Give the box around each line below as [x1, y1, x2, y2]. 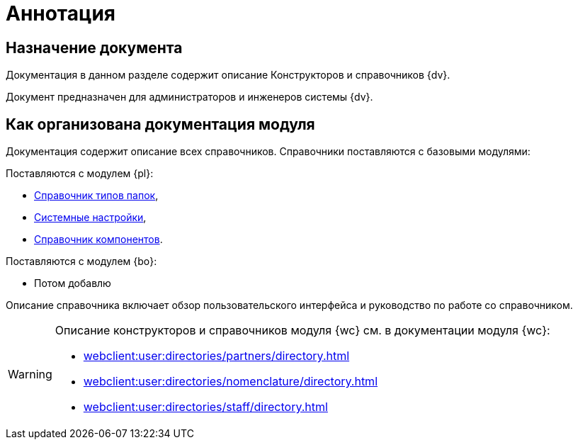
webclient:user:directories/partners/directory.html [83, 349, 350, 364]
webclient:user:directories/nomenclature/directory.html [83, 374, 378, 389]
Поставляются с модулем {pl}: [6, 167, 154, 180]
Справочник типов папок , [34, 189, 159, 202]
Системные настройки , [34, 211, 147, 224]
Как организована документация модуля [6, 115, 315, 133]
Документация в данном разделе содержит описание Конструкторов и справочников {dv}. [6, 69, 450, 81]
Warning [8, 367, 52, 382]
